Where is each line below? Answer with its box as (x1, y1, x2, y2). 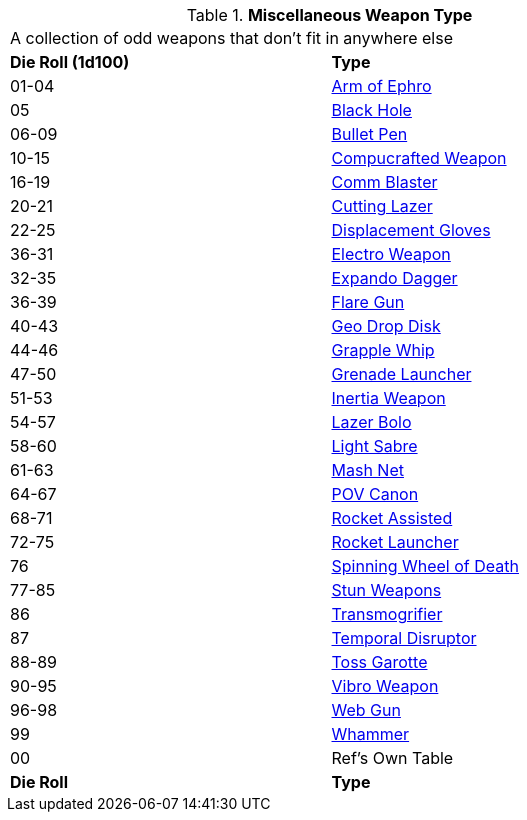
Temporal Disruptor (331, 628, 477, 648)
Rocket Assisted (331, 508, 453, 528)
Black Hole (331, 100, 412, 120)
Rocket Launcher (331, 532, 459, 552)
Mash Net (331, 460, 404, 480)
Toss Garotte (331, 652, 428, 672)
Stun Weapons (331, 580, 442, 600)
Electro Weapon (331, 244, 451, 264)
